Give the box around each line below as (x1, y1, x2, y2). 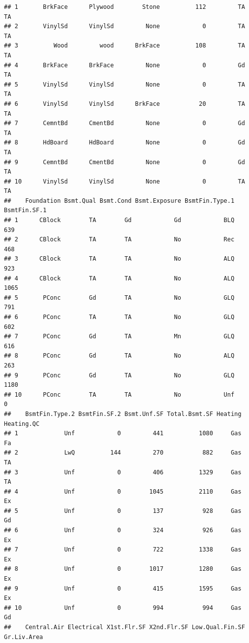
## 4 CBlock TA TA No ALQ (4, 275, 235, 282)
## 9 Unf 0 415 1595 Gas (4, 585, 242, 592)
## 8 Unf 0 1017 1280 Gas (4, 565, 242, 573)
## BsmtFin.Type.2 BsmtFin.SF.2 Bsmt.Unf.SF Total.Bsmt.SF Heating (4, 410, 242, 417)
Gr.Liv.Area (4, 633, 43, 641)
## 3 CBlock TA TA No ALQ (4, 255, 235, 263)
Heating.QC (4, 420, 40, 427)
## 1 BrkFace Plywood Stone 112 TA (4, 3, 245, 10)
